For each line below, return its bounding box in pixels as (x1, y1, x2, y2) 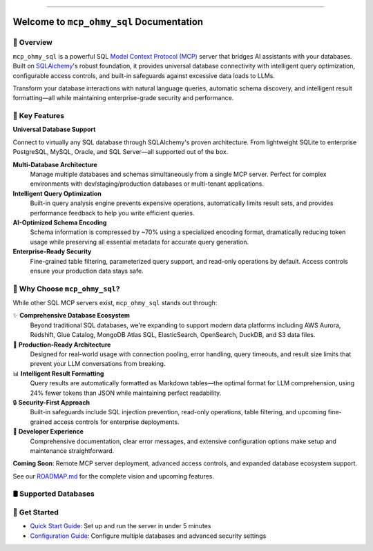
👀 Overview (12, 38, 53, 48)
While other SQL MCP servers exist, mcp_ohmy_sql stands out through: (12, 299, 218, 307)
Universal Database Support (12, 125, 96, 134)
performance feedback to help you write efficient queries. (30, 209, 195, 217)
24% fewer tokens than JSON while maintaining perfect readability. (30, 389, 222, 397)
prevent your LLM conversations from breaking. (30, 360, 166, 368)
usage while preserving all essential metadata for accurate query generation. (30, 238, 249, 246)
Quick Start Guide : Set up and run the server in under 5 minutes (30, 522, 211, 530)
